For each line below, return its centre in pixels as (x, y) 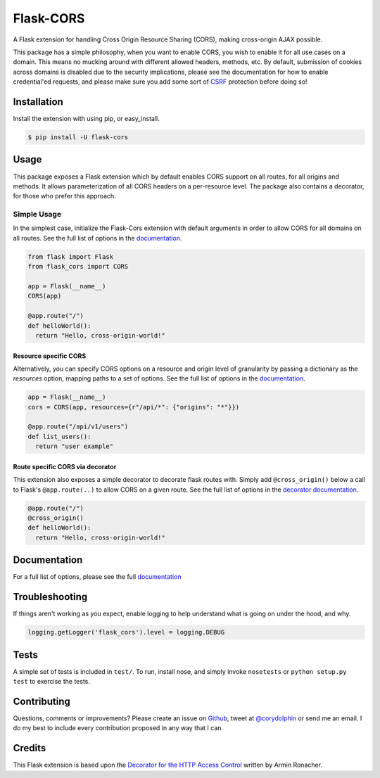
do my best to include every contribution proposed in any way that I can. (118, 728)
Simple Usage (37, 215)
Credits (30, 748)
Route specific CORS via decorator (65, 466)
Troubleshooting (50, 597)
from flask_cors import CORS (78, 267)
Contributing (42, 701)
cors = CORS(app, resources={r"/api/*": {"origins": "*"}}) (134, 407)
